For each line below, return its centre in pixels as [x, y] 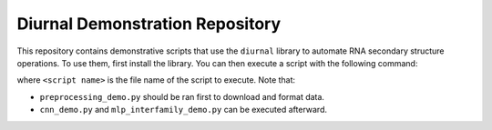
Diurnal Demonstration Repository [149, 24]
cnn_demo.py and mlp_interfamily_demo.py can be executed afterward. [184, 110]
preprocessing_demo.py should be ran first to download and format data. [182, 96]
